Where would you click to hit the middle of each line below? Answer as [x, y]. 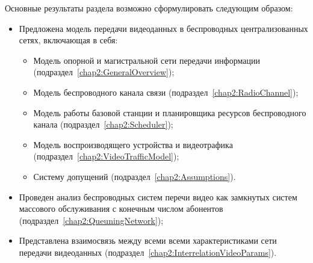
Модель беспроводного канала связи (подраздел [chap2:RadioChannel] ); [166, 92]
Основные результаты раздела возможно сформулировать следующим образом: [149, 8]
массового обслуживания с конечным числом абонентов [121, 209]
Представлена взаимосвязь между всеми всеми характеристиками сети [148, 240]
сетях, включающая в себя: [68, 40]
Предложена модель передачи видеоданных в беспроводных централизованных [163, 28]
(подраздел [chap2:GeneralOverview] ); [104, 72]
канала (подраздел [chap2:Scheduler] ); [103, 124]
